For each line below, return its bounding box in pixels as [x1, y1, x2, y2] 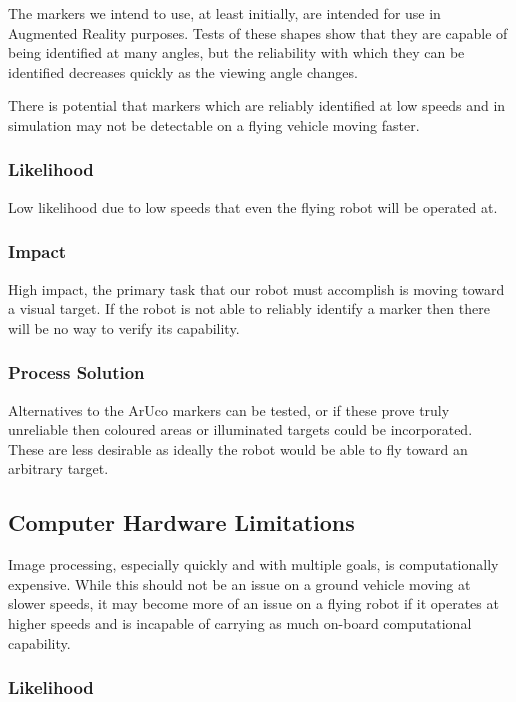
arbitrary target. [8, 458, 109, 479]
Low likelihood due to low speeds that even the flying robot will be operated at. [8, 196, 498, 217]
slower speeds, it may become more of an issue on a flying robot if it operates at [8, 593, 499, 614]
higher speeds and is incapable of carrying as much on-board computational [8, 612, 472, 633]
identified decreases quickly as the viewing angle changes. [8, 61, 358, 82]
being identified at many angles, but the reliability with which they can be [8, 42, 465, 63]
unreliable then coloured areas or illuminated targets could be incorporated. [8, 419, 473, 440]
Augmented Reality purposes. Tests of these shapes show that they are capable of [8, 22, 508, 43]
